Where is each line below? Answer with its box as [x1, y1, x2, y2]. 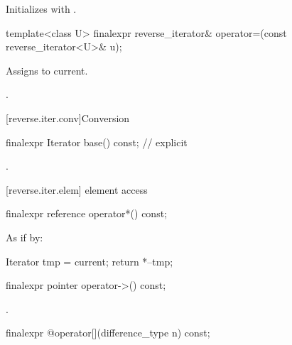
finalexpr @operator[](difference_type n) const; [6, 325, 210, 340]
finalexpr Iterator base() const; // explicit [6, 134, 188, 149]
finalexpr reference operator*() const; [6, 206, 168, 221]
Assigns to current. [6, 62, 88, 77]
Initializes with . [6, 1, 77, 16]
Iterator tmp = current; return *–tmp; [6, 253, 173, 268]
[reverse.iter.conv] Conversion [6, 110, 130, 125]
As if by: [6, 229, 43, 244]
